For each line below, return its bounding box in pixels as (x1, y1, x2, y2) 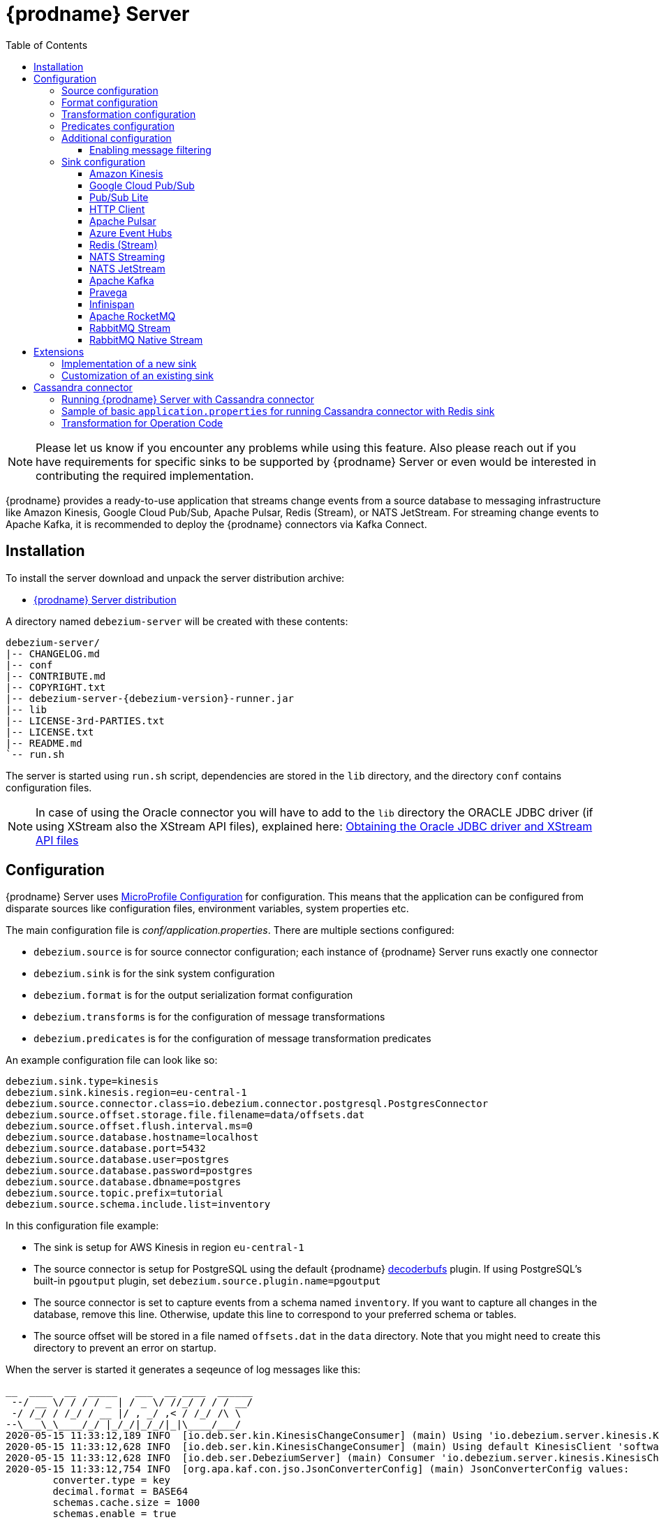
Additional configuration (61, 131, 172, 144)
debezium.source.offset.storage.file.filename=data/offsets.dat (6, 1109, 365, 1121)
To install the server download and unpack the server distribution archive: (6, 571, 345, 584)
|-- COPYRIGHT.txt (6, 681, 106, 693)
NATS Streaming (89, 250, 165, 263)
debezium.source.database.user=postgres (6, 1154, 230, 1166)
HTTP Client (89, 203, 145, 215)
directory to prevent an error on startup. (34, 1342, 216, 1354)
